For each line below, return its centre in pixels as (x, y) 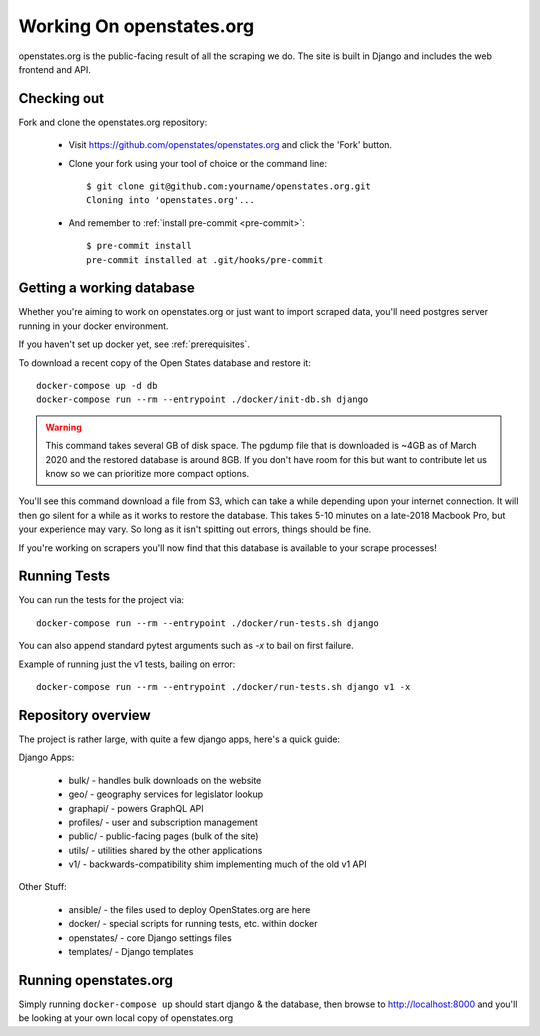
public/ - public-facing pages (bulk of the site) (163, 836)
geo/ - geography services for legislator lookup (166, 794)
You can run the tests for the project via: (101, 600)
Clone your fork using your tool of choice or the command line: (198, 163)
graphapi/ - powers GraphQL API (136, 808)
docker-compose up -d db (97, 386)
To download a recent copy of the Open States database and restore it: (165, 362)
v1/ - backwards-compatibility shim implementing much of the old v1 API (217, 864)
